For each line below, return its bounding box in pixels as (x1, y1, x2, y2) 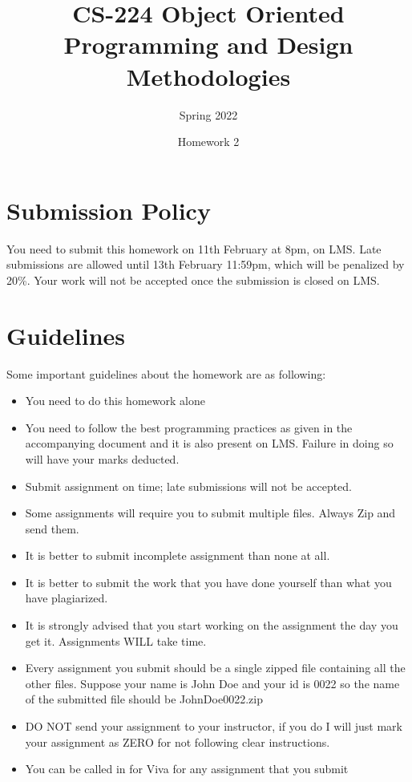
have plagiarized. (25, 590, 108, 606)
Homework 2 (177, 133, 240, 150)
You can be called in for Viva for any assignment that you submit (25, 760, 349, 777)
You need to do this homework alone (25, 392, 205, 409)
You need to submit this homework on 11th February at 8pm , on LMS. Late (6, 240, 382, 257)
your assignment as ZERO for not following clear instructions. (25, 733, 330, 750)
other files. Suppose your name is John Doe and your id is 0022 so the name (25, 675, 400, 691)
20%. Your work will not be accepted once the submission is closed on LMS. (6, 271, 380, 288)
